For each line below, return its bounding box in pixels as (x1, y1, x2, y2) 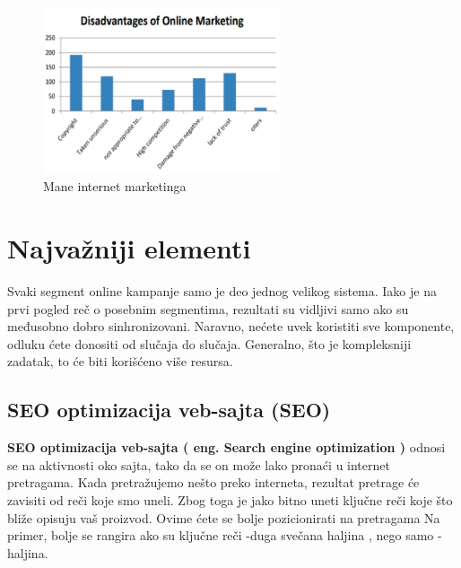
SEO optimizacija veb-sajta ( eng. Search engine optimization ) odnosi (7, 438, 446, 457)
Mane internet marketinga (43, 177, 187, 196)
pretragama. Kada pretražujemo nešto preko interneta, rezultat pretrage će (7, 473, 420, 492)
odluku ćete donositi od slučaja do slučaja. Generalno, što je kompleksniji (7, 334, 412, 353)
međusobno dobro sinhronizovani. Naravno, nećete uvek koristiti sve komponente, (7, 317, 455, 336)
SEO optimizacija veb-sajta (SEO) (7, 396, 331, 424)
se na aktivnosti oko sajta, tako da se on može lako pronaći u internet (7, 455, 390, 474)
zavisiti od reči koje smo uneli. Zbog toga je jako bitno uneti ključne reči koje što (7, 491, 453, 510)
